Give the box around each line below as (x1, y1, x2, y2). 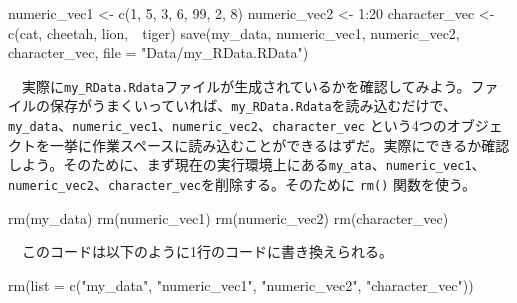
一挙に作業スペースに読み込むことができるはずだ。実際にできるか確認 (49, 134, 510, 155)
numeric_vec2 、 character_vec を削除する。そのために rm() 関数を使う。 (8, 174, 477, 194)
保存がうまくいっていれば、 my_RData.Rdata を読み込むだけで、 (49, 95, 457, 116)
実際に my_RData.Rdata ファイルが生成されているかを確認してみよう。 (21, 75, 471, 96)
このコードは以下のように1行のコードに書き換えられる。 (21, 241, 393, 262)
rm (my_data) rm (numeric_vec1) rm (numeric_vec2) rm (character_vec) (8, 207, 449, 228)
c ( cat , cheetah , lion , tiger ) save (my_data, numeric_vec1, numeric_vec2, (8, 22, 460, 43)
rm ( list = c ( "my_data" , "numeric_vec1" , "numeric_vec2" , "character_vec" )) (8, 274, 474, 295)
